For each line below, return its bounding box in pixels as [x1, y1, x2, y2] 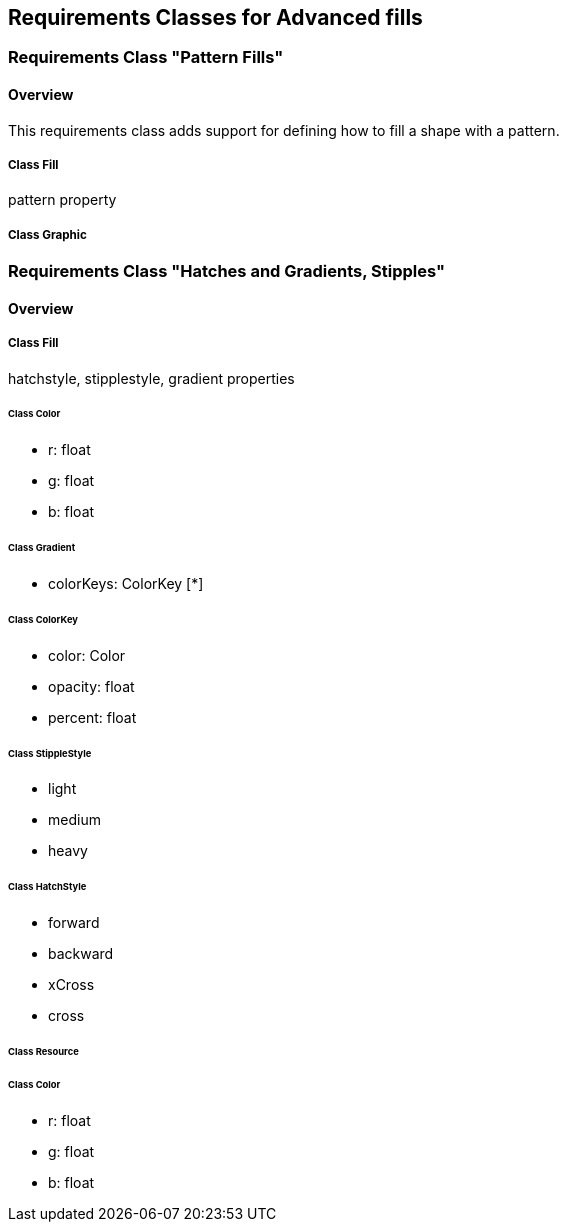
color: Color [48, 646, 126, 664]
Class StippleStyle [8, 747, 92, 759]
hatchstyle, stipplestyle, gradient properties [8, 369, 295, 387]
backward [48, 945, 114, 963]
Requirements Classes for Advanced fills [8, 5, 423, 30]
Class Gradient [8, 542, 76, 554]
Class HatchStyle [8, 881, 87, 893]
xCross [48, 976, 95, 994]
